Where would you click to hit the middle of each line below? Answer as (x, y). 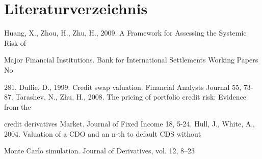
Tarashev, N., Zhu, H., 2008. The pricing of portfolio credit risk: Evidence (131, 97)
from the (18, 106)
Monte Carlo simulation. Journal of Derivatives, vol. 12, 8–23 (100, 151)
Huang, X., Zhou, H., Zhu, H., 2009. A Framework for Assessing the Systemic (125, 33)
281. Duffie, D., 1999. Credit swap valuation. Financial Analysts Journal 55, (123, 87)
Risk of (15, 42)
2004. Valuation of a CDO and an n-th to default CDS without (103, 133)
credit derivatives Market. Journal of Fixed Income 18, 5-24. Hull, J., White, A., (129, 124)
